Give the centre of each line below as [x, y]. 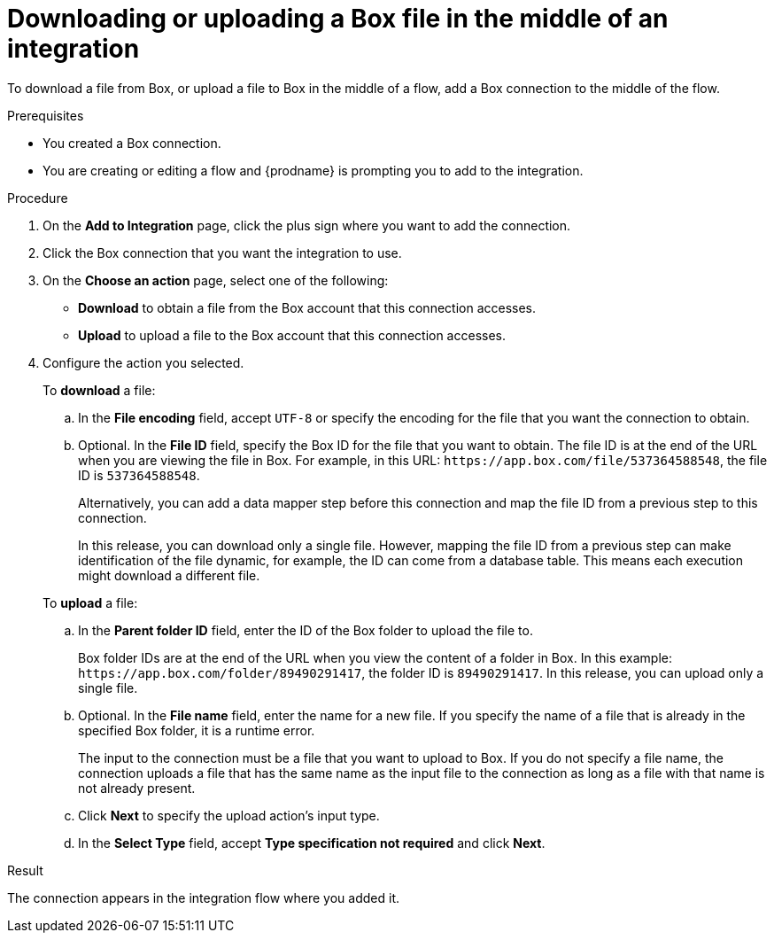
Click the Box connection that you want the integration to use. [222, 252]
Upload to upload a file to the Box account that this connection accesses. [292, 335]
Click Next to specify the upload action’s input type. [229, 815]
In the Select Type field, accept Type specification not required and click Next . [312, 843]
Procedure [38, 198]
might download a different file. [169, 575]
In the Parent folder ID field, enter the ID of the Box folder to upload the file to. [306, 630]
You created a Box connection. [132, 143]
